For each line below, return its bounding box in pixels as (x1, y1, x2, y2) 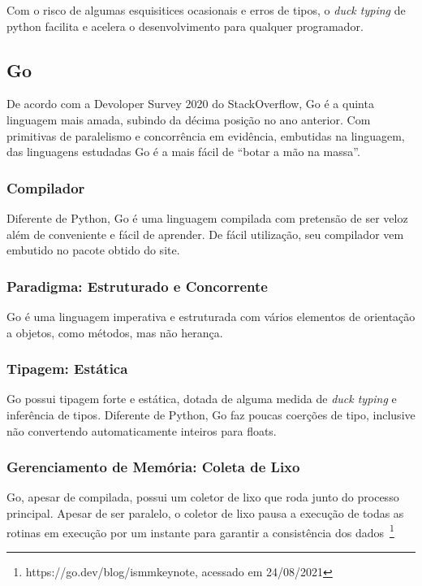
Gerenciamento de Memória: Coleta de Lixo (6, 457, 300, 477)
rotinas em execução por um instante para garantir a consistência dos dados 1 (6, 521, 394, 540)
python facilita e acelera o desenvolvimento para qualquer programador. (6, 17, 364, 34)
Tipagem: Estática (6, 358, 128, 379)
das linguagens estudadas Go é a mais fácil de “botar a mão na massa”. (6, 143, 360, 160)
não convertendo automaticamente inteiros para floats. (6, 422, 277, 439)
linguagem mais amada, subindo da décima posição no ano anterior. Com (6, 111, 371, 128)
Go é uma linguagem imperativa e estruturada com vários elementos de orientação (6, 307, 416, 324)
